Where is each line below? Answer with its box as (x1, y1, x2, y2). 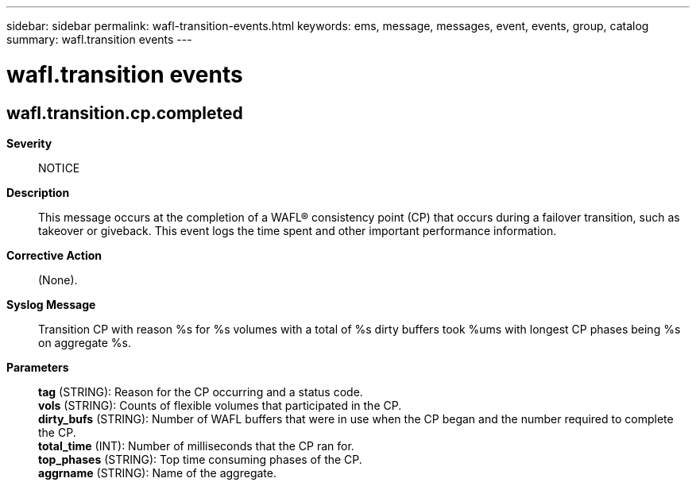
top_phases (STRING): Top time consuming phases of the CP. (38, 452, 362, 466)
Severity (6, 136, 52, 150)
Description (6, 185, 70, 199)
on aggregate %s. (38, 335, 131, 349)
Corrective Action (6, 248, 102, 262)
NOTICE (38, 160, 80, 175)
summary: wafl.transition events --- (6, 33, 192, 46)
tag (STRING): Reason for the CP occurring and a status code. (38, 384, 363, 399)
